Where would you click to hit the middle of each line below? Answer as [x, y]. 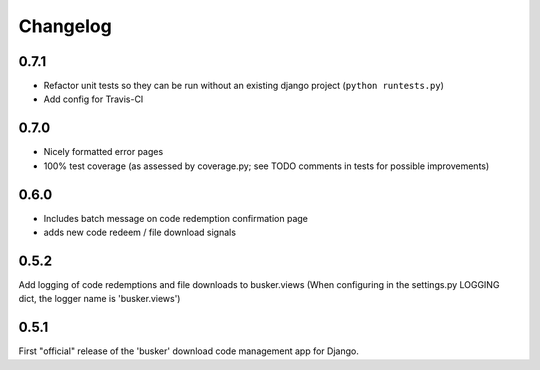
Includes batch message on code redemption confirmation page [176, 218]
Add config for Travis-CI [93, 99]
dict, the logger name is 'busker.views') [99, 299]
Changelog [65, 26]
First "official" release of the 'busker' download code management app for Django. [188, 351]
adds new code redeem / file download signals [140, 232]
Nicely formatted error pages [103, 152]
